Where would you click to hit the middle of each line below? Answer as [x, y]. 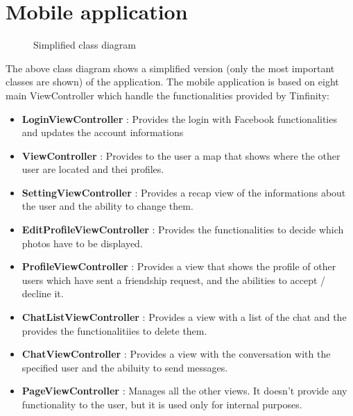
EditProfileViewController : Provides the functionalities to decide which [183, 230]
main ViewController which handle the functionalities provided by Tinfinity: [167, 95]
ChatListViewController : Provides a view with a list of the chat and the [184, 317]
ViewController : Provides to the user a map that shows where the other [181, 155]
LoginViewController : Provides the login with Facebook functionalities [179, 118]
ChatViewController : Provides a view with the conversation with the [176, 354]
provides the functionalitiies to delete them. [114, 330]
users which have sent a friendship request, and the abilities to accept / [174, 280]
